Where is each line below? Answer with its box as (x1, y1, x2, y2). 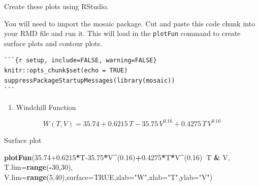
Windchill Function (16, 101, 76, 112)
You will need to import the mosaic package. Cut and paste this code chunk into (4, 18, 255, 28)
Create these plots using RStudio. (4, 1, 109, 11)
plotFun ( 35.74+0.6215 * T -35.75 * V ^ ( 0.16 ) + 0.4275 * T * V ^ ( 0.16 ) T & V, (4, 152, 230, 162)
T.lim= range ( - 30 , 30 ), (4, 162, 73, 172)
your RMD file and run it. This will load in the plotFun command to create (4, 28, 241, 39)
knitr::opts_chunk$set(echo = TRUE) (4, 67, 128, 75)
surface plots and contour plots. (4, 38, 103, 48)
